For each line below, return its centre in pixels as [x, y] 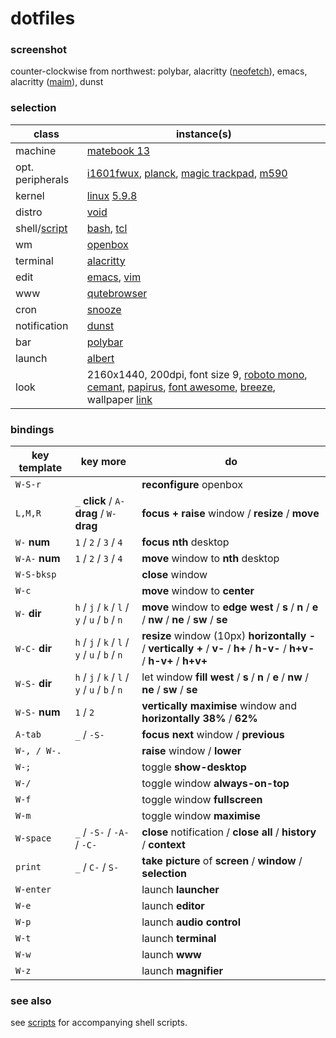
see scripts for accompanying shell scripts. [99, 1023]
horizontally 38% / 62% [199, 719]
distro [29, 212]
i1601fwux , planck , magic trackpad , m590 [187, 173]
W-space [33, 838]
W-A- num [38, 559]
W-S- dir [33, 684]
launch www [171, 955]
